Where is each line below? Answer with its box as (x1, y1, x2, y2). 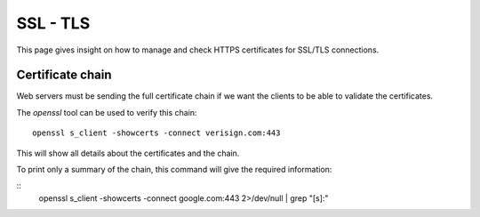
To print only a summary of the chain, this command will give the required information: (16, 165, 332, 175)
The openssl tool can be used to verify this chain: (16, 107, 197, 117)
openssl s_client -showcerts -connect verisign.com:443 (32, 128, 281, 138)
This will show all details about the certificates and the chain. (16, 148, 240, 158)
